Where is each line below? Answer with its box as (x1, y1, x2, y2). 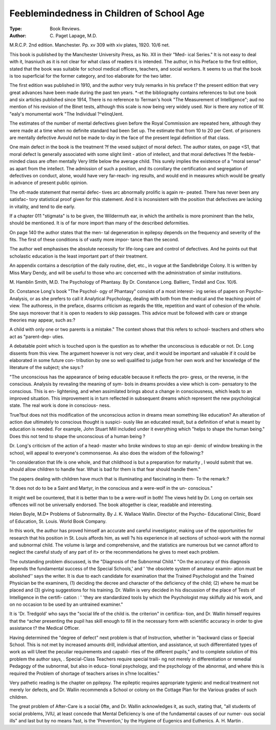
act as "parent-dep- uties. (9, 333, 64, 339)
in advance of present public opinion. (9, 179, 88, 186)
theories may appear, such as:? (9, 317, 76, 323)
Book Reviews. (50, 26, 81, 32)
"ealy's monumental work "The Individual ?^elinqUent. (9, 110, 124, 117)
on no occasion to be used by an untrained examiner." (9, 601, 123, 608)
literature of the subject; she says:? (9, 364, 84, 371)
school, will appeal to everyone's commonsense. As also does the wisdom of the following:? (9, 450, 204, 456)
